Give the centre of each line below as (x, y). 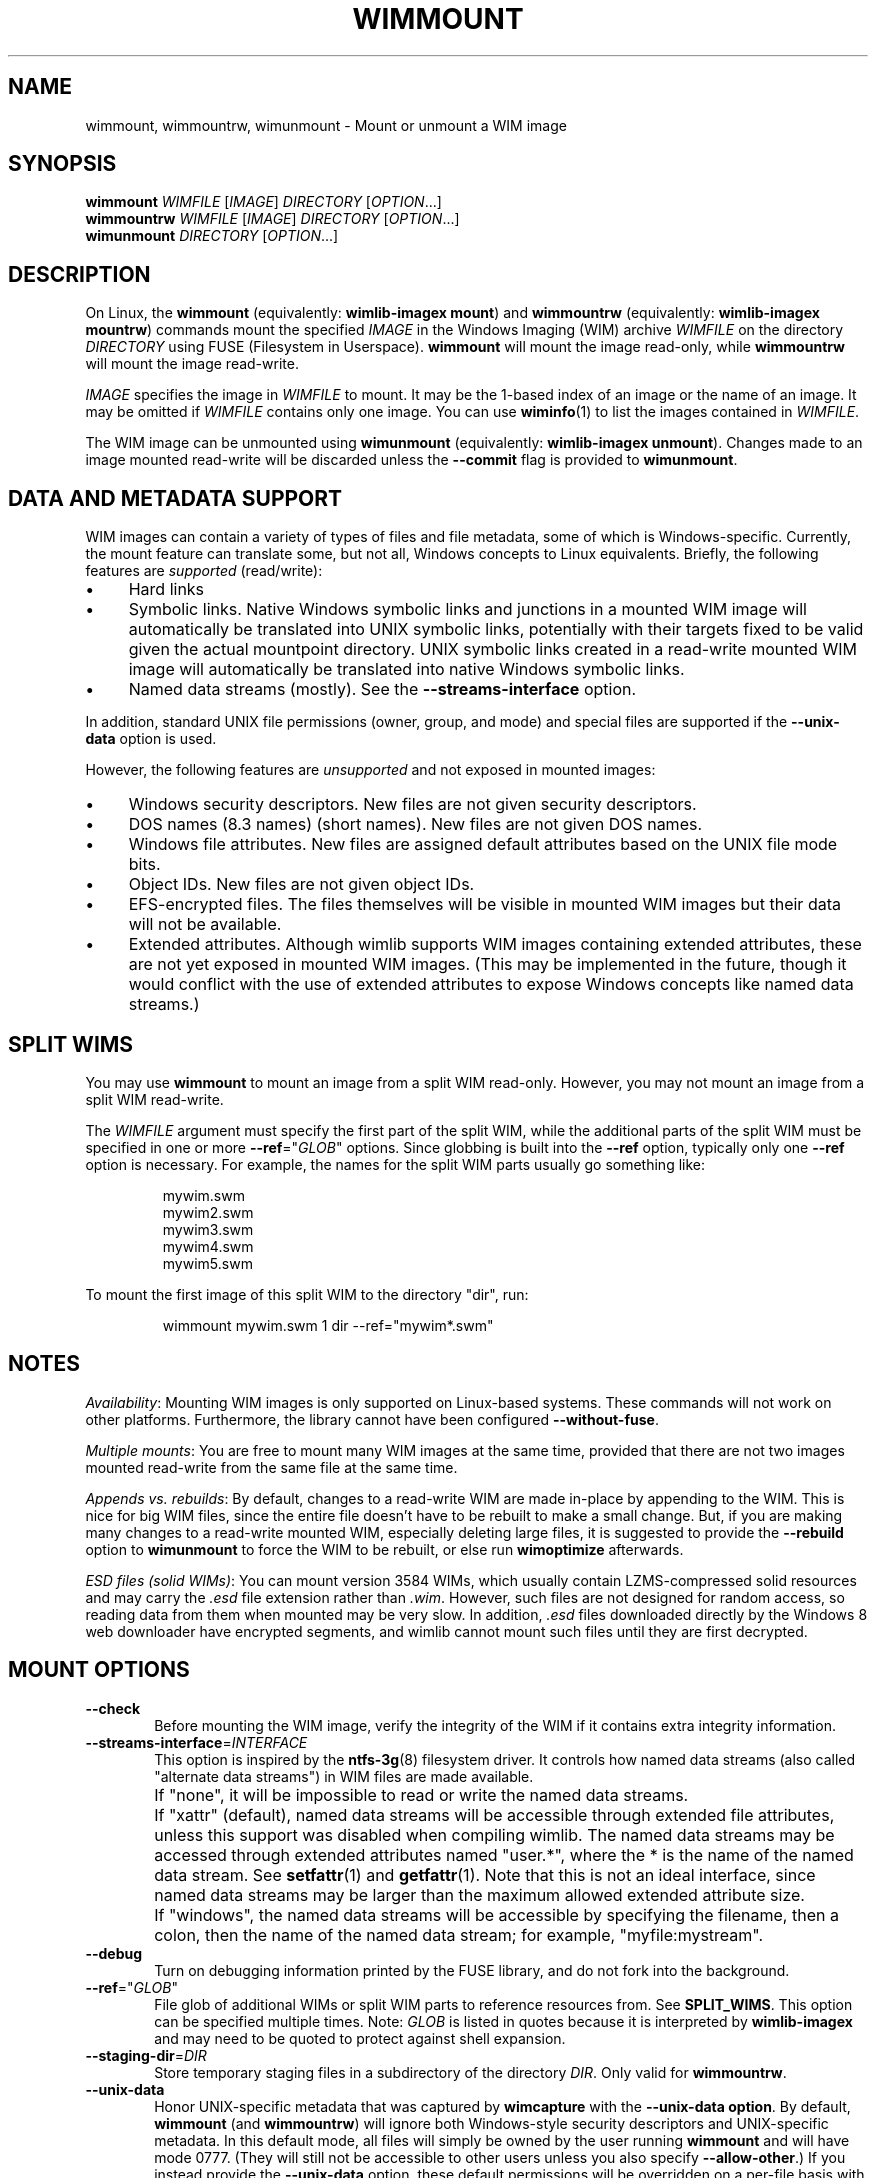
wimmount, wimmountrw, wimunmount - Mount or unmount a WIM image (326, 125)
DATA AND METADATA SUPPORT (175, 498)
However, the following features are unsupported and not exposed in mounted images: (370, 770)
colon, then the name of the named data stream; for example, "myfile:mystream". (459, 1934)
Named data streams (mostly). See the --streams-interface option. (382, 689)
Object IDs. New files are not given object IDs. (301, 884)
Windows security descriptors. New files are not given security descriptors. (412, 804)
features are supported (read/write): (204, 571)
